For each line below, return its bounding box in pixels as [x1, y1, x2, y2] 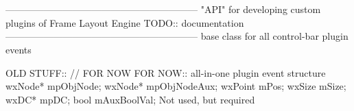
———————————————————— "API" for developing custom [5, 2, 321, 16]
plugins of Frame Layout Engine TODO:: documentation [5, 15, 244, 29]
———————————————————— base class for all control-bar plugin [5, 29, 349, 43]
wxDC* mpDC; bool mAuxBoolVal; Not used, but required [5, 92, 255, 106]
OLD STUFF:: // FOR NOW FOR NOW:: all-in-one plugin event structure [5, 65, 326, 79]
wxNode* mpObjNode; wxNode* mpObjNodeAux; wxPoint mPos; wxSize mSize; [5, 79, 346, 93]
